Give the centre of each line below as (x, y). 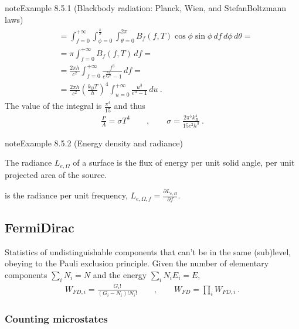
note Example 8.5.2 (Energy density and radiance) (94, 143)
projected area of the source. (56, 174)
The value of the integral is (53, 106)
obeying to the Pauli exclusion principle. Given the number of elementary (137, 263)
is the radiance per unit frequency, (66, 195)
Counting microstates (56, 318)
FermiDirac (40, 227)
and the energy (120, 274)
